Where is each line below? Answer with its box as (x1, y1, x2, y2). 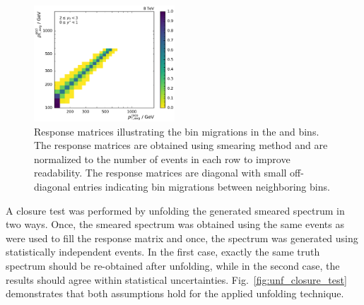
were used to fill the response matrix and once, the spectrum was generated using (6, 230, 358, 245)
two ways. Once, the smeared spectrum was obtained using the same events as (6, 217, 344, 232)
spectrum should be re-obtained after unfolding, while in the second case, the (6, 258, 340, 273)
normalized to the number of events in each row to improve (34, 151, 290, 166)
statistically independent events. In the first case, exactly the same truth (6, 244, 320, 259)
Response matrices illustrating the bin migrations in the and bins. (34, 124, 319, 138)
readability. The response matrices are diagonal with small (34, 165, 287, 180)
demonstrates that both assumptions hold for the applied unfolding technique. (6, 286, 344, 301)
